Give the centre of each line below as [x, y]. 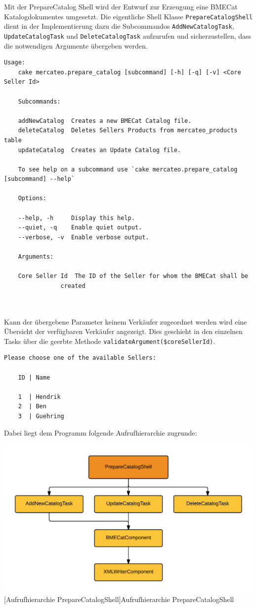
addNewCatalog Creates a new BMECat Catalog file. [105, 121]
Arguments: [36, 257]
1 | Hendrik [39, 397]
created [73, 286]
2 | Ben [32, 407]
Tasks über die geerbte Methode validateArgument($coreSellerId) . [110, 341]
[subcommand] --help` [40, 179]
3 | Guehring [41, 416]
